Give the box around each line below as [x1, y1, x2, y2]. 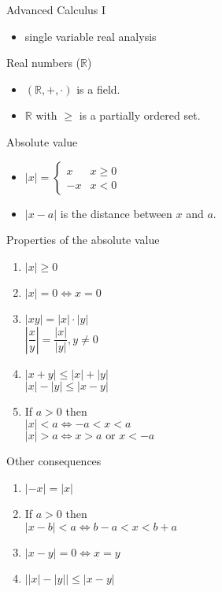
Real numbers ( [6, 54, 81, 71]
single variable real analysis [24, 28, 157, 44]
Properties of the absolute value [6, 231, 160, 248]
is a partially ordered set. [79, 107, 201, 124]
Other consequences [6, 453, 102, 469]
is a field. [76, 80, 120, 97]
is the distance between [60, 205, 172, 221]
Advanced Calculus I [6, 2, 106, 17]
